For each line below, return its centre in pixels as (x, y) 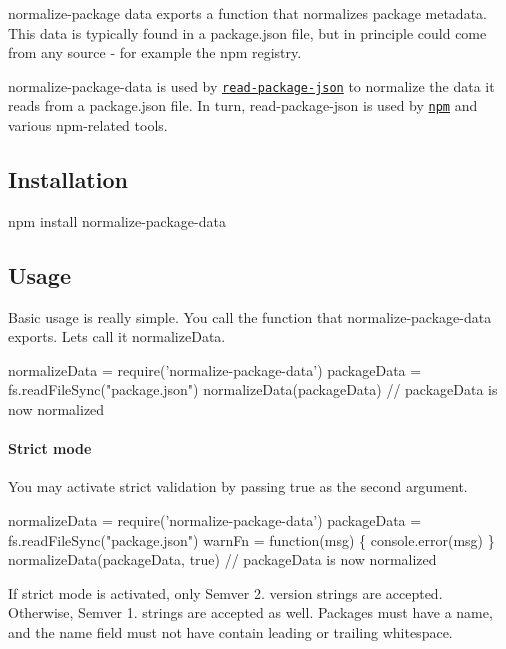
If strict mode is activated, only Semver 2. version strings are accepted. (225, 592)
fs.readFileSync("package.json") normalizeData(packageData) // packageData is (253, 389)
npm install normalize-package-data (117, 220)
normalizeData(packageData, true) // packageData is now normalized (222, 559)
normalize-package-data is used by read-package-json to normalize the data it (251, 85)
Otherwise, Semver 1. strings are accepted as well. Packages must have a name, (250, 612)
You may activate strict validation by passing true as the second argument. (238, 486)
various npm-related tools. (88, 125)
